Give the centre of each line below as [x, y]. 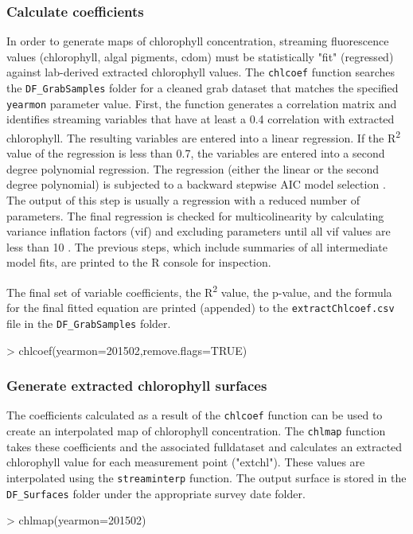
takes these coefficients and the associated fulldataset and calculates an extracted [205, 446]
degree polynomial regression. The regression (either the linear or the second [193, 168]
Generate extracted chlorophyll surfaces [137, 386]
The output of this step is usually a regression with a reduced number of [183, 200]
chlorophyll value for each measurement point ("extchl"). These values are [186, 462]
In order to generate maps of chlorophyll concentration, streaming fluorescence [198, 41]
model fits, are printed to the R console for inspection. [139, 262]
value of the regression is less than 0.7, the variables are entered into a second [196, 153]
